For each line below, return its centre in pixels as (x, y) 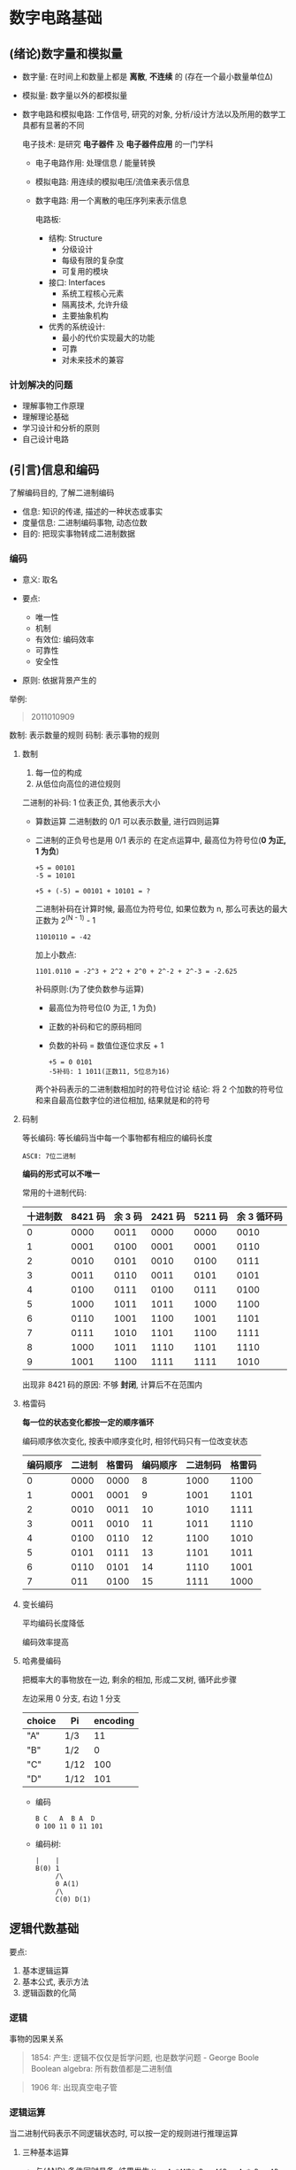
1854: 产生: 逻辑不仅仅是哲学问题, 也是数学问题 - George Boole (144, 2058)
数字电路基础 (56, 18)
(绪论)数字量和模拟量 (66, 54)
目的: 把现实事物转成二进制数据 (78, 534)
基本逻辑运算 (45, 1970)
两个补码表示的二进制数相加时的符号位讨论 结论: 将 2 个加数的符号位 (159, 1089)
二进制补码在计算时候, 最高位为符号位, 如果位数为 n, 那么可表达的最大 (161, 909)
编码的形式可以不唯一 (61, 1174)
